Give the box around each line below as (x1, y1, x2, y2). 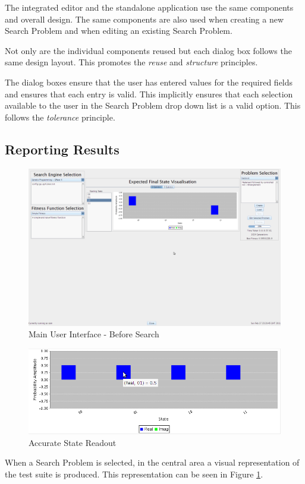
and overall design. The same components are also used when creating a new (5, 12, 284, 25)
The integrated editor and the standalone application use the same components (5, 1, 294, 13)
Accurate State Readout (29, 436, 117, 448)
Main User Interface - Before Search (29, 328, 159, 340)
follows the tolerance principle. (5, 110, 115, 123)
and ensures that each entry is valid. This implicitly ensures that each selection (5, 87, 293, 100)
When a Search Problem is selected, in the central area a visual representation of (5, 456, 300, 469)
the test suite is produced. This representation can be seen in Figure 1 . (5, 468, 263, 480)
